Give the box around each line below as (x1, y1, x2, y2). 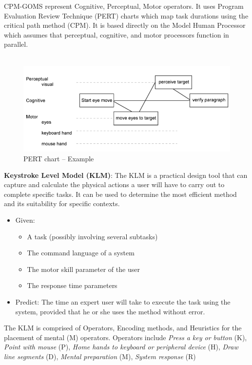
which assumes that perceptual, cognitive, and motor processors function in (4, 29, 229, 39)
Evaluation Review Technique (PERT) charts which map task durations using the (4, 10, 249, 20)
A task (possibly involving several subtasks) (27, 231, 158, 241)
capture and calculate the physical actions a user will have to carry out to (4, 179, 225, 190)
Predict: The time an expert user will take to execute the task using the (15, 296, 231, 307)
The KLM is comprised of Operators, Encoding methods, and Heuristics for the (4, 323, 242, 333)
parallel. (4, 39, 28, 49)
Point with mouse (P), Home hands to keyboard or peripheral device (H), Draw (4, 342, 238, 352)
